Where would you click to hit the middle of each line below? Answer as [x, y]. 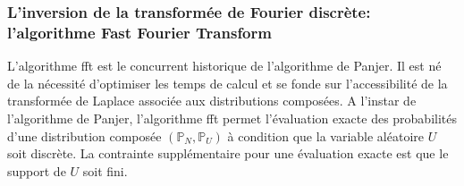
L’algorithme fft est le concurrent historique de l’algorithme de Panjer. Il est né [224, 66]
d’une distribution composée [84, 135]
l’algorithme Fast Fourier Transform [139, 32]
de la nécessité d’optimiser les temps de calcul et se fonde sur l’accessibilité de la [228, 83]
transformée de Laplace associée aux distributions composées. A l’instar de [212, 101]
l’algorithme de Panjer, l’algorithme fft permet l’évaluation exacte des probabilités [232, 118]
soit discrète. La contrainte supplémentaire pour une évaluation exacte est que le [228, 153]
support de [37, 170]
